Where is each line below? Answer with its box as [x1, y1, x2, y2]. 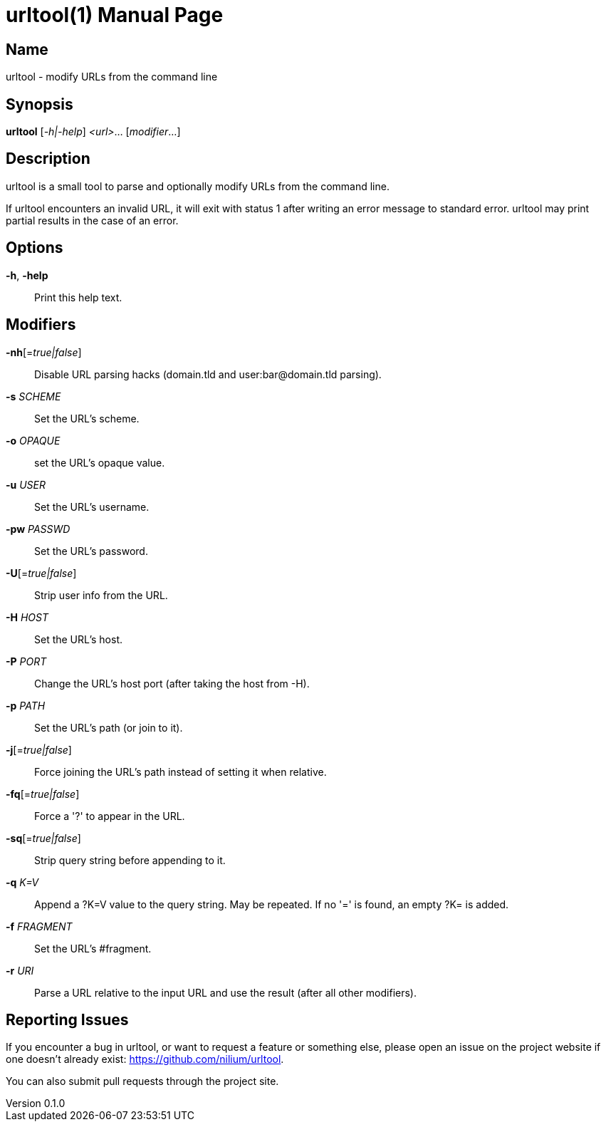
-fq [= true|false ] [6, 787, 80, 800]
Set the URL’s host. [34, 633, 122, 645]
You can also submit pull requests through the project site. [6, 1075, 279, 1088]
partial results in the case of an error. [6, 214, 179, 227]
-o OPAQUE [6, 434, 61, 447]
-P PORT [6, 655, 47, 668]
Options [6, 239, 63, 257]
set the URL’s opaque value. [34, 456, 165, 469]
